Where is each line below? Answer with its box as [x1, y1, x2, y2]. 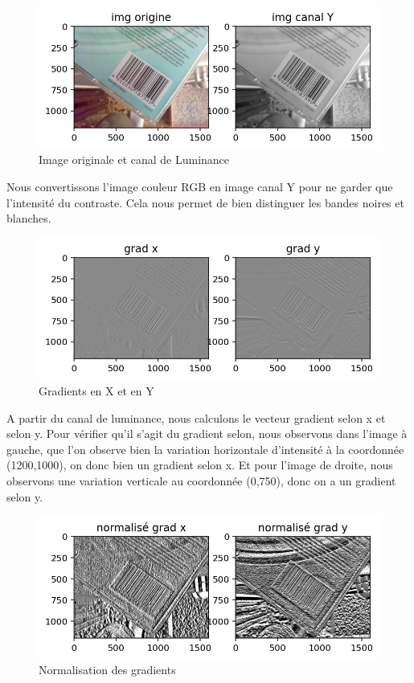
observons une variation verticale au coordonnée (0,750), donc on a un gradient [6, 472, 396, 489]
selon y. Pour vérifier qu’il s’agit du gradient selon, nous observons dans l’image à [6, 425, 408, 442]
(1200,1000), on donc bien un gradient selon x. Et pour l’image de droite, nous [6, 456, 393, 473]
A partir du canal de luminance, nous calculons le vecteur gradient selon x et [6, 409, 386, 426]
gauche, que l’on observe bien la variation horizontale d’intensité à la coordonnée [6, 440, 404, 457]
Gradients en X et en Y [39, 382, 154, 399]
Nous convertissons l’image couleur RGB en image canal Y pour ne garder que [6, 178, 393, 194]
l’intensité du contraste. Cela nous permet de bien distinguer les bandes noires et [6, 194, 404, 211]
